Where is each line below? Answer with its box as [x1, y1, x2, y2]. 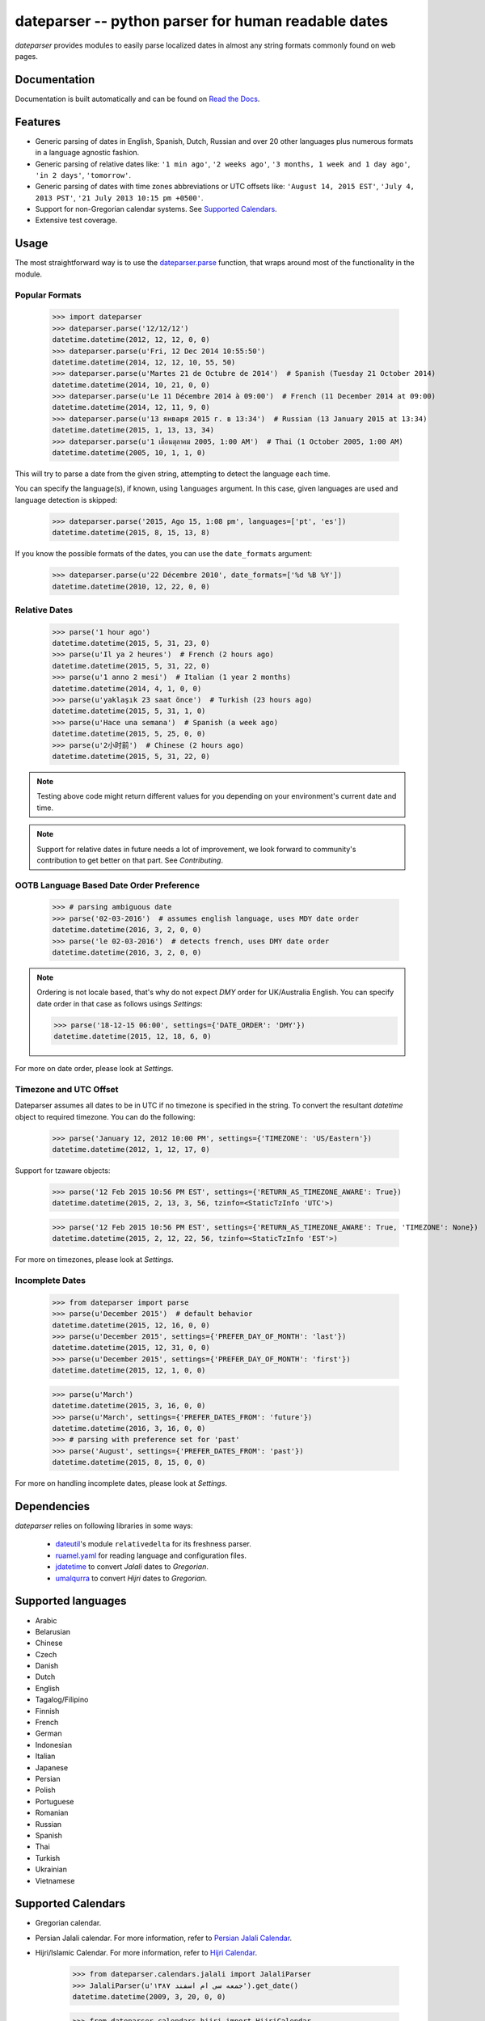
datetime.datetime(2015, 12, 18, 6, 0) [53, 1032, 212, 1041]
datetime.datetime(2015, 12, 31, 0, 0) [52, 1343, 210, 1352]
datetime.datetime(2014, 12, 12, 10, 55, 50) [52, 357, 236, 367]
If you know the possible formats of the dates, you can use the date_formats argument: [15, 549, 313, 559]
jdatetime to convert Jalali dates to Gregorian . [55, 1562, 209, 1572]
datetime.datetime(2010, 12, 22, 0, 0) [52, 582, 210, 591]
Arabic [35, 1615, 57, 1625]
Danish [35, 1661, 59, 1671]
